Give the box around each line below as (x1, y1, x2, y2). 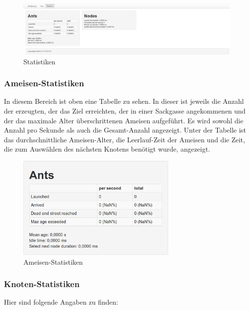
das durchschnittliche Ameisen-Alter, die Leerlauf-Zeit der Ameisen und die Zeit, (4, 134, 245, 144)
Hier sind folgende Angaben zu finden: (4, 296, 118, 307)
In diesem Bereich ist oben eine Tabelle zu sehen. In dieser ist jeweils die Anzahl (4, 96, 244, 106)
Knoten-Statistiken (4, 277, 80, 290)
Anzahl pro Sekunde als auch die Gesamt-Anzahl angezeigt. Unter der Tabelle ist (4, 125, 247, 135)
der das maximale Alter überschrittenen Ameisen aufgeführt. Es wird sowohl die (4, 115, 244, 125)
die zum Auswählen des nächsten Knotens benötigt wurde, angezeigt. (4, 144, 211, 154)
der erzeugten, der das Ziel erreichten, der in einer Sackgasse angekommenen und (4, 105, 246, 116)
